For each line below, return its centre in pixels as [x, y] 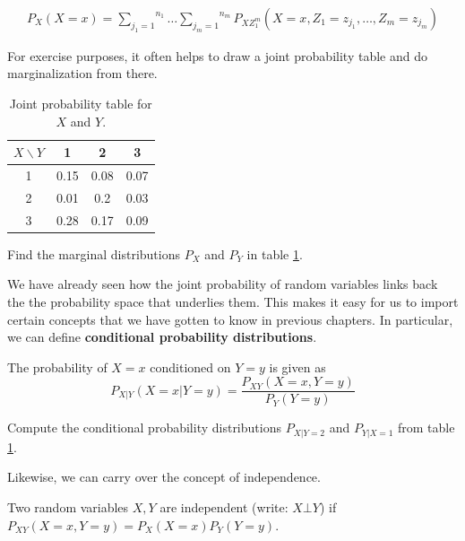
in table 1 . [275, 253]
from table [426, 428]
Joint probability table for [81, 103]
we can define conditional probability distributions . [162, 337]
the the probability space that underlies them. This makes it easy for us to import [233, 301]
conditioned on [190, 366]
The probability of [57, 366]
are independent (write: [224, 507]
